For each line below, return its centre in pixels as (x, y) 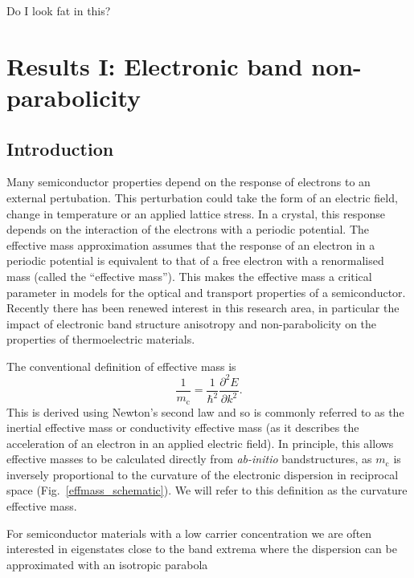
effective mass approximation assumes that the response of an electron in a (191, 244)
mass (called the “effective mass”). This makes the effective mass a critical (189, 276)
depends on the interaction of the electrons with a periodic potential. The (188, 229)
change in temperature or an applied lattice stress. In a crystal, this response (196, 213)
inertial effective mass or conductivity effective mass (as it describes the (183, 427)
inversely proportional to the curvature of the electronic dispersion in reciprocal (203, 474)
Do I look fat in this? (59, 10)
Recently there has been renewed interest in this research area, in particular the (203, 308)
